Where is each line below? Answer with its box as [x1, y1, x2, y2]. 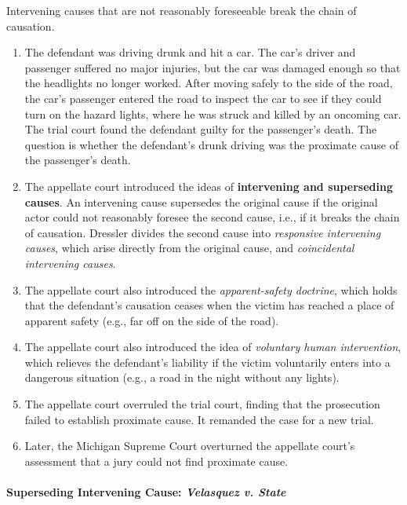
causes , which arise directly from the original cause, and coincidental [24, 240, 354, 256]
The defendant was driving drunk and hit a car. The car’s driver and [24, 44, 356, 60]
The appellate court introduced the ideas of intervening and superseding [24, 177, 394, 194]
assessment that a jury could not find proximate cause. [24, 452, 289, 469]
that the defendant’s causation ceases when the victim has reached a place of [24, 297, 394, 313]
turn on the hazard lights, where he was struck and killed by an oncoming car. [24, 105, 402, 122]
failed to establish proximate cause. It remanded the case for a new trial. [24, 411, 374, 427]
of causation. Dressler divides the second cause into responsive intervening [24, 224, 381, 240]
